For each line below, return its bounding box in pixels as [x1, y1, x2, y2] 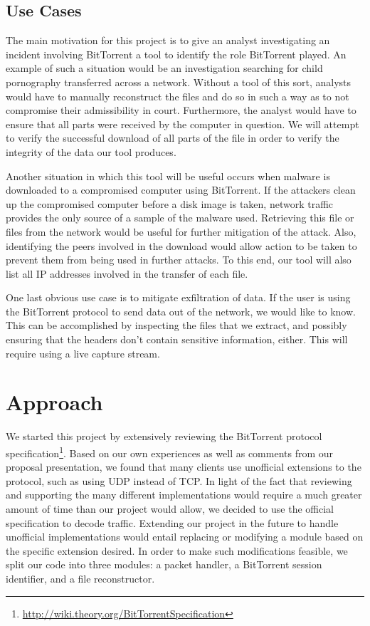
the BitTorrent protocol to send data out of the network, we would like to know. [6, 303, 356, 318]
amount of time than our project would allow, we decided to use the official [6, 501, 334, 516]
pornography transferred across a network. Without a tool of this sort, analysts [6, 74, 351, 89]
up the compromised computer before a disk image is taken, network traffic [6, 196, 334, 211]
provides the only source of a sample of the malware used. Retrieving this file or [6, 210, 354, 225]
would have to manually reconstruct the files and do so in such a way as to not [6, 88, 349, 103]
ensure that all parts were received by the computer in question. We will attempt [6, 116, 359, 131]
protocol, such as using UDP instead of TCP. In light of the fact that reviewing [6, 473, 352, 488]
